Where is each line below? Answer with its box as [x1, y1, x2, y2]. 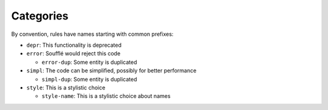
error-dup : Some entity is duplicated [41, 58, 137, 66]
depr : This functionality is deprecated [26, 41, 121, 49]
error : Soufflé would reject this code [26, 50, 121, 57]
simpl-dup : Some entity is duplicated [41, 75, 137, 83]
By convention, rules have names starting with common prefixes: [11, 30, 174, 38]
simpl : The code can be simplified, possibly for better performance [26, 67, 197, 74]
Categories [11, 9, 69, 22]
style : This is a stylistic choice [26, 84, 106, 91]
